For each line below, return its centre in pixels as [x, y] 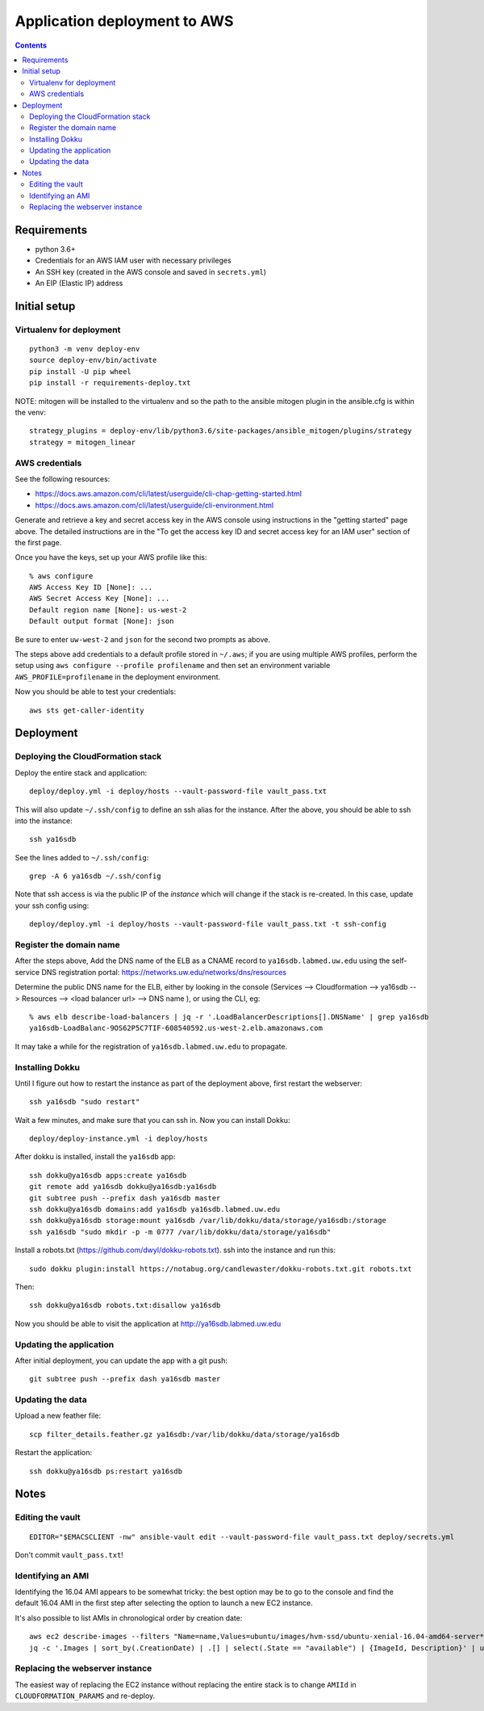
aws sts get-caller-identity [87, 710]
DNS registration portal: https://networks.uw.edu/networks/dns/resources [164, 972]
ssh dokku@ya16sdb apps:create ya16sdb [108, 1175]
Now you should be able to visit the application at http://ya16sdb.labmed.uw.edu [148, 1323]
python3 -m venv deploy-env [85, 349]
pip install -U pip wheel [81, 371]
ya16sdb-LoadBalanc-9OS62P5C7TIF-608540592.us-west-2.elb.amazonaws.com [176, 1028]
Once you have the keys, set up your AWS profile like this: [111, 557]
